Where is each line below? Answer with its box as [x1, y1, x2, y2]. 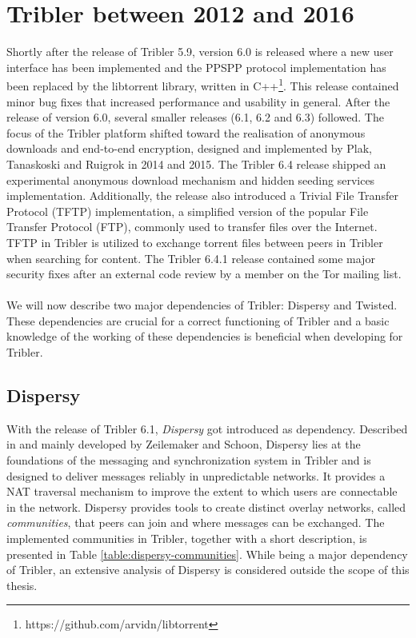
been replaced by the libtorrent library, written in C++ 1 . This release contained [6, 75, 399, 94]
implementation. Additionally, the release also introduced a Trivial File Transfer [6, 187, 398, 204]
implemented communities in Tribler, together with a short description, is [6, 530, 367, 547]
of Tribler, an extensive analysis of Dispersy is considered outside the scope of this [6, 561, 410, 578]
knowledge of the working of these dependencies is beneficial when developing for [6, 328, 403, 345]
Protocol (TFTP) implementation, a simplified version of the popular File [6, 202, 369, 219]
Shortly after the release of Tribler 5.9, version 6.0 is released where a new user [6, 43, 394, 60]
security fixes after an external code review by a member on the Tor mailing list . [6, 265, 402, 282]
